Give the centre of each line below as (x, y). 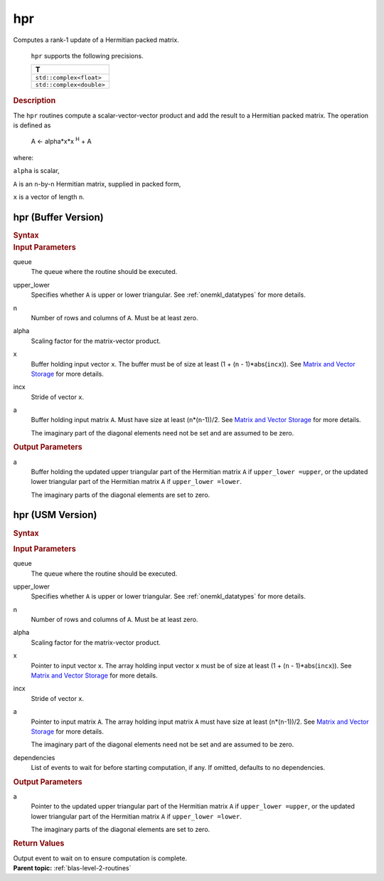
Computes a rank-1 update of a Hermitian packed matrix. (96, 40)
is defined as (32, 125)
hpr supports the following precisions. (87, 56)
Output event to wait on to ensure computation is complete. (100, 858)
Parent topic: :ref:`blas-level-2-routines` (72, 868)
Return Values (39, 843)
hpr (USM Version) (55, 515)
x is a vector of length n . (49, 196)
